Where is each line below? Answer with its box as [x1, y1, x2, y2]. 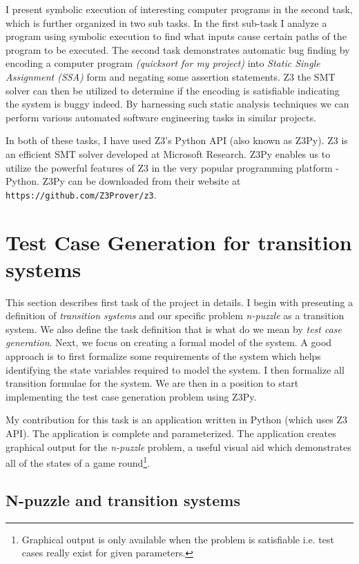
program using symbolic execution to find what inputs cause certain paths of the [6, 29, 347, 43]
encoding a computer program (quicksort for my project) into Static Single [6, 56, 320, 70]
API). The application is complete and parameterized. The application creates [6, 426, 336, 441]
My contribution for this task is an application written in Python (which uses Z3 [6, 412, 348, 427]
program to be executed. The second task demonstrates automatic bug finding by [6, 42, 350, 57]
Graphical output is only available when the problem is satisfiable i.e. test [21, 532, 334, 546]
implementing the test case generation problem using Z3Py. [6, 389, 257, 403]
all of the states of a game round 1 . [6, 454, 151, 470]
